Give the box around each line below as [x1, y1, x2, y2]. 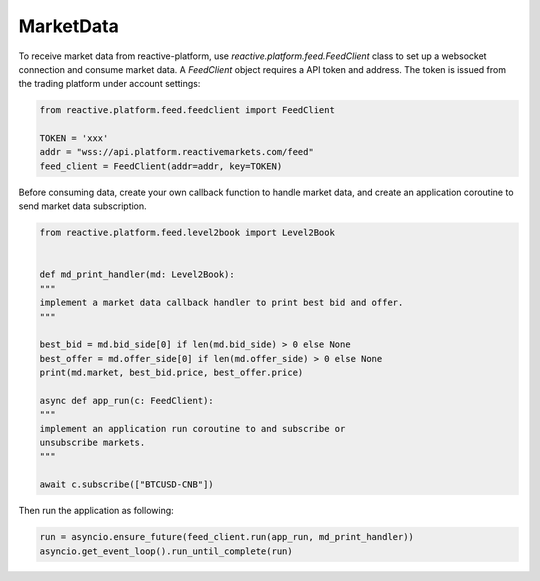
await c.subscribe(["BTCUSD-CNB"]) [39, 479, 214, 490]
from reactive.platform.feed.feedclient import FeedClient [39, 105, 335, 116]
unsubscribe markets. [39, 437, 146, 449]
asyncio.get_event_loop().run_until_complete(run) [39, 545, 294, 557]
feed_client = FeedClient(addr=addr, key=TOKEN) [39, 160, 283, 172]
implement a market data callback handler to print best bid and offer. [39, 297, 404, 309]
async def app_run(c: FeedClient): [39, 395, 214, 406]
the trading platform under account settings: [18, 78, 201, 90]
